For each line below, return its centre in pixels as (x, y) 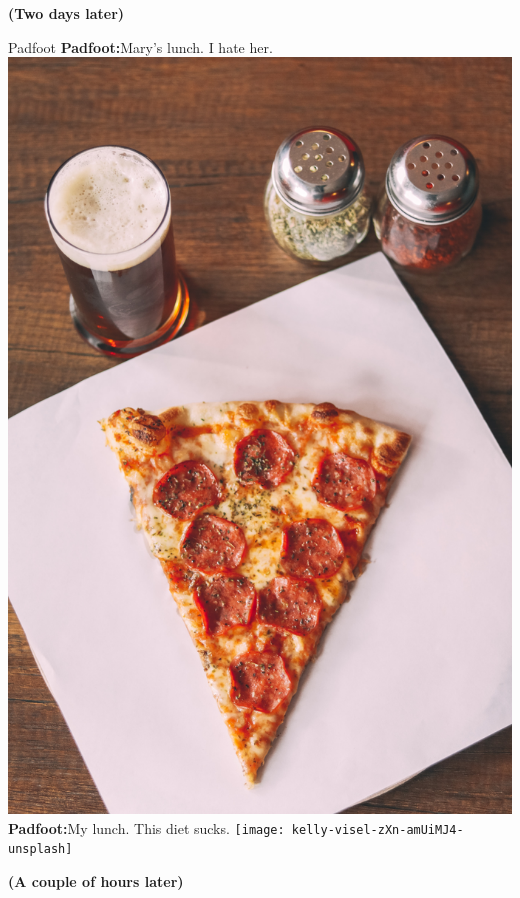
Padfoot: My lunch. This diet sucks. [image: (146, 827)
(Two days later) (66, 13)
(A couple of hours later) (96, 880)
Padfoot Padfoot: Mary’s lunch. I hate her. (140, 46)
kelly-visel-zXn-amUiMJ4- (377, 829)
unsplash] (40, 849)
